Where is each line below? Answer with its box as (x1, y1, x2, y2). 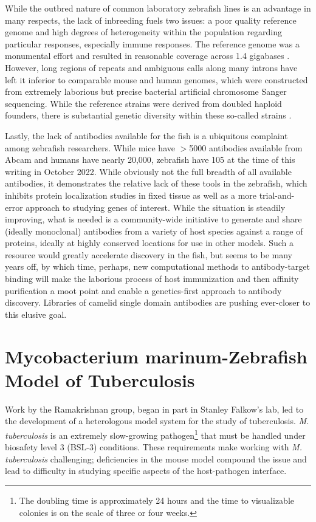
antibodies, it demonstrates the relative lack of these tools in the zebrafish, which (5, 177, 307, 190)
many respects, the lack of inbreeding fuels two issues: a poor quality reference (5, 13, 297, 26)
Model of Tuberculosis (5, 367, 195, 392)
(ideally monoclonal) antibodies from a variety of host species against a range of (5, 224, 303, 237)
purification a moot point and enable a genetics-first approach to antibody (5, 284, 282, 297)
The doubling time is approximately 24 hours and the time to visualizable (19, 493, 295, 506)
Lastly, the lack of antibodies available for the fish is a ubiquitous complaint (5, 129, 288, 142)
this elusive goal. (5, 307, 67, 320)
